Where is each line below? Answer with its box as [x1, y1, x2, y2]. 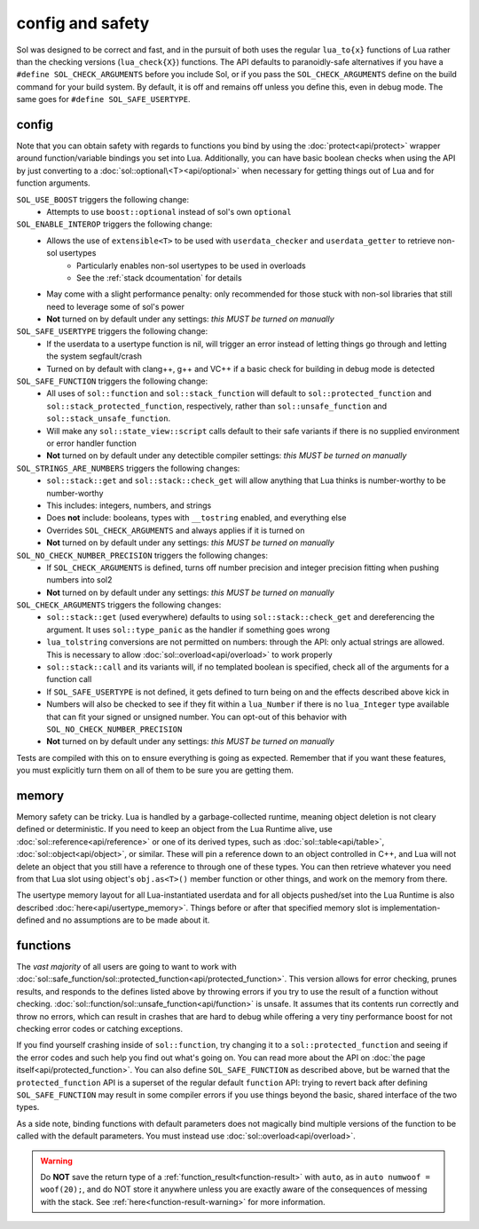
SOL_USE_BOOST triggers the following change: [16, 194, 190, 204]
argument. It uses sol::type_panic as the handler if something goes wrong [46, 624, 330, 635]
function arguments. [16, 178, 90, 188]
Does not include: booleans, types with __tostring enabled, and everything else [46, 512, 347, 523]
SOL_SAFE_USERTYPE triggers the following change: [16, 326, 208, 337]
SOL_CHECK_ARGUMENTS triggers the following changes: [16, 599, 222, 610]
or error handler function [46, 438, 137, 448]
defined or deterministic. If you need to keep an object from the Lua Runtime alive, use [16, 824, 333, 835]
